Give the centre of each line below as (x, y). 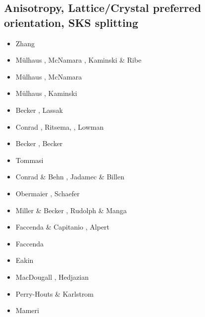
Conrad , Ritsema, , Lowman (60, 126)
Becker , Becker (39, 143)
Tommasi (29, 160)
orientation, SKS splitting (71, 22)
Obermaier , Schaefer (48, 193)
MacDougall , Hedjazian (52, 277)
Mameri (27, 310)
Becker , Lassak (39, 110)
